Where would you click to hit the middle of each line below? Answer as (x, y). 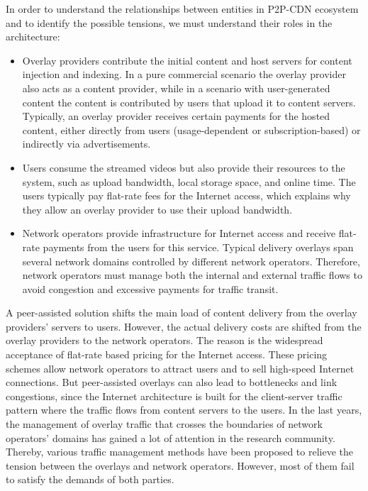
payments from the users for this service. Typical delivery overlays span (198, 247)
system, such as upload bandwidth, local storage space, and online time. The (189, 181)
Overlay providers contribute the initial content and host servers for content (187, 60)
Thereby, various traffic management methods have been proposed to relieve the (179, 452)
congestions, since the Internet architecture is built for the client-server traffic (174, 396)
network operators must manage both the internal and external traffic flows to (192, 275)
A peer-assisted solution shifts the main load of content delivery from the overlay (182, 313)
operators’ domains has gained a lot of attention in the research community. (171, 437)
